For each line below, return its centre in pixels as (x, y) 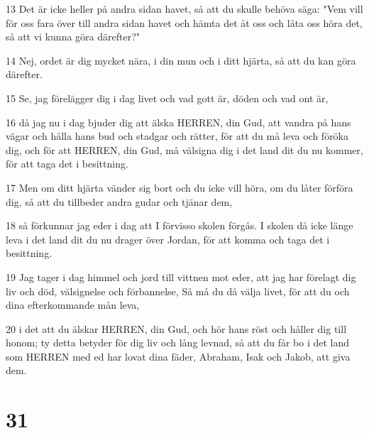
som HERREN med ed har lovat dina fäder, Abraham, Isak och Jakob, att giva (178, 356)
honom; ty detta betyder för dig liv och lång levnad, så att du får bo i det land (178, 342)
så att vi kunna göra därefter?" (73, 37)
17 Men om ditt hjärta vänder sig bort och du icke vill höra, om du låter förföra (180, 187)
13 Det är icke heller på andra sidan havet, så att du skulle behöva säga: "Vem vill (184, 9)
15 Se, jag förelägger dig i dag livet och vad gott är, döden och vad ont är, (167, 98)
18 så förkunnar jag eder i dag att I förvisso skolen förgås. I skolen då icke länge (180, 225)
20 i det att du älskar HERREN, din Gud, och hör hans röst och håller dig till (176, 328)
